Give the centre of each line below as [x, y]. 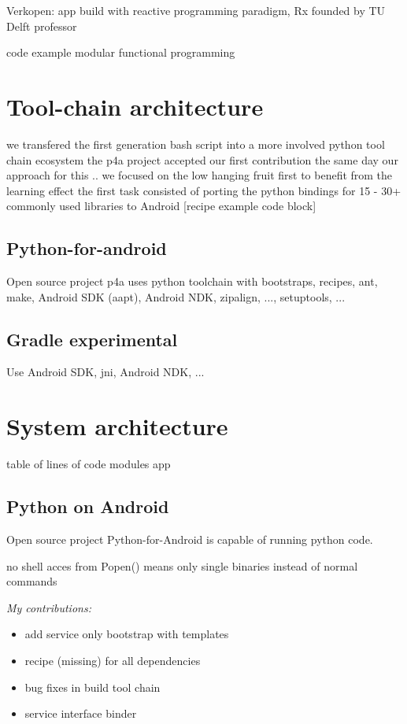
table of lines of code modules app [89, 464]
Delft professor [42, 26]
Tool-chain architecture [135, 106]
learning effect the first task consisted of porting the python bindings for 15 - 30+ [204, 190]
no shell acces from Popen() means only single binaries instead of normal [182, 565]
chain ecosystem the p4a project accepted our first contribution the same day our [202, 159]
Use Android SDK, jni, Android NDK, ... [105, 372]
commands [32, 581]
